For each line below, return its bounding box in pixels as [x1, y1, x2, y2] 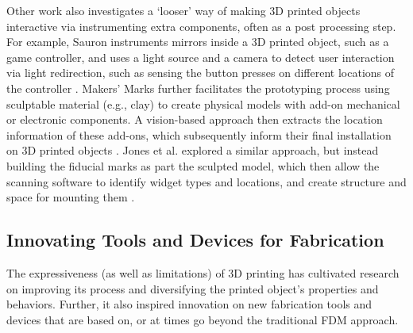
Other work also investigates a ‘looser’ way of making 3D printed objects [6, 2, 361, 18]
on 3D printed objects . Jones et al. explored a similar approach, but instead [6, 142, 379, 159]
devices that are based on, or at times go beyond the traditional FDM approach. [6, 311, 399, 327]
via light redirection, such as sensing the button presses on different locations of [6, 64, 395, 81]
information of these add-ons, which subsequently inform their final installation [6, 126, 392, 143]
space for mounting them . [6, 189, 135, 205]
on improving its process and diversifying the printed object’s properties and [6, 280, 379, 297]
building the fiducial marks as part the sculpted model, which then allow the [6, 157, 380, 174]
